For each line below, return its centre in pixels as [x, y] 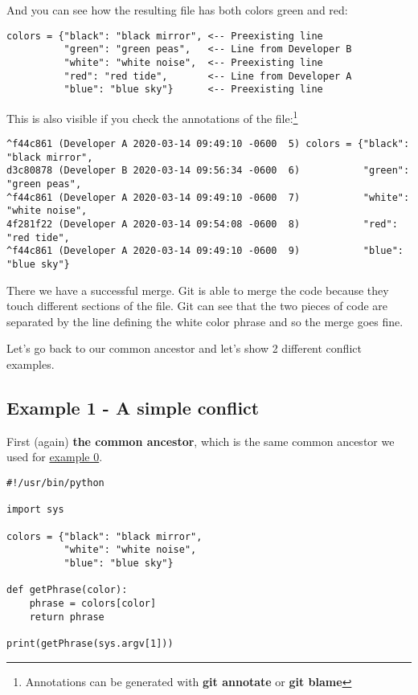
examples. [31, 364]
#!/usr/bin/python [55, 483]
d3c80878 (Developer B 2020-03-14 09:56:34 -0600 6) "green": [208, 171]
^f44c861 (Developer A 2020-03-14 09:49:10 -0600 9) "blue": [205, 251]
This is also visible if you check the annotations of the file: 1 [152, 117]
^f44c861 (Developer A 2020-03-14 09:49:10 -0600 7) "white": [208, 197]
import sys [35, 510]
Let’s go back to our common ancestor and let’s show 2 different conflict [184, 348]
